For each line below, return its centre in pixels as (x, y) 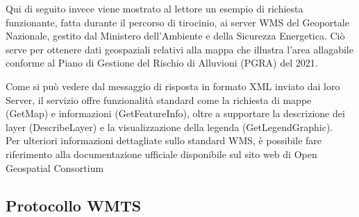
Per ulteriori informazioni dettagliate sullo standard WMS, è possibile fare (164, 140)
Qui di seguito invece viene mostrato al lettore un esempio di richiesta (155, 8)
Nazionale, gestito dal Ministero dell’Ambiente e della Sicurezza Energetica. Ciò (175, 36)
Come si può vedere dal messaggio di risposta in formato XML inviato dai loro (173, 86)
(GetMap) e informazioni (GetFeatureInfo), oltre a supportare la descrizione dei (175, 113)
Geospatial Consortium (55, 167)
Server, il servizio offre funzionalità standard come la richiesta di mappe (159, 99)
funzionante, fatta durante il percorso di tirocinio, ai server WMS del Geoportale (177, 22)
